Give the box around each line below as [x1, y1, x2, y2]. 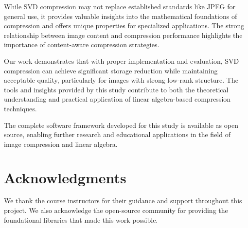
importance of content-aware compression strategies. [4, 39, 159, 50]
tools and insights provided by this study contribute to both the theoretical [4, 84, 229, 94]
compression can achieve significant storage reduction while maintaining [4, 65, 218, 75]
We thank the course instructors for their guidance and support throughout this [4, 195, 242, 206]
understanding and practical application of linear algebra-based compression [4, 94, 231, 104]
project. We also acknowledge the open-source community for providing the [4, 205, 228, 215]
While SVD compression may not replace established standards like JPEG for [4, 1, 235, 11]
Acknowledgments [4, 167, 126, 187]
